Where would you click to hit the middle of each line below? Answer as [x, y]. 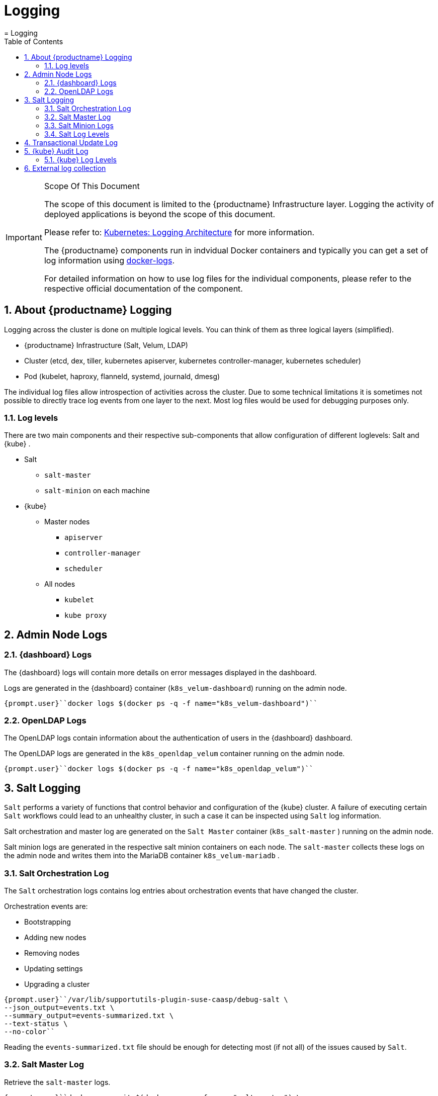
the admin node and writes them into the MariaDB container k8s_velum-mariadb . [142, 856]
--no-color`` [30, 1031]
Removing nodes [52, 953]
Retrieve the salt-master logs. [57, 1082]
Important [24, 237]
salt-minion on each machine [97, 491]
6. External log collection [65, 168]
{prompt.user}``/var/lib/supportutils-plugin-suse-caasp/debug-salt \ [146, 999]
